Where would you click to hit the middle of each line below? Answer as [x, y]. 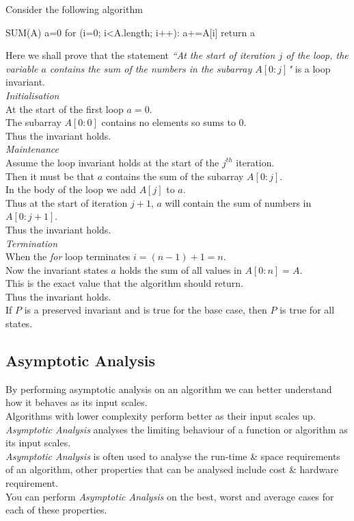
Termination [32, 243]
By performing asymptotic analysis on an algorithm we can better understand [169, 389]
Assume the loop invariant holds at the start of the [112, 162]
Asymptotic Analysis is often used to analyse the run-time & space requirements [173, 456]
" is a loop [309, 68]
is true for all [307, 310]
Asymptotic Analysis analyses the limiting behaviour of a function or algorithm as [177, 429]
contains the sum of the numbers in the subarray [151, 68]
